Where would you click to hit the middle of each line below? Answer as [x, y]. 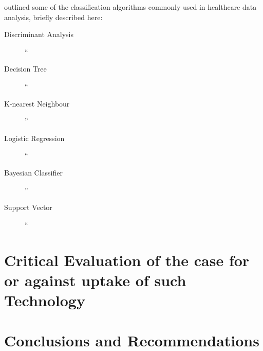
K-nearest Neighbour [37, 103]
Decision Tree [25, 69]
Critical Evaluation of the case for [127, 260]
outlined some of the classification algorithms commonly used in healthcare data [130, 7]
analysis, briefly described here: [53, 17]
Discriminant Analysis [39, 34]
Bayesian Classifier [34, 172]
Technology [45, 300]
